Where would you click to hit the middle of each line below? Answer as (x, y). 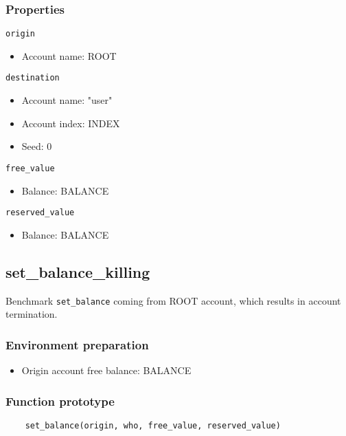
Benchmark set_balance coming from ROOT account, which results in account (173, 300)
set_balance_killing (78, 271)
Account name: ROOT (69, 55)
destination (33, 78)
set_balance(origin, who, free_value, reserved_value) (153, 425)
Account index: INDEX (71, 123)
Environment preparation (77, 344)
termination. (32, 314)
